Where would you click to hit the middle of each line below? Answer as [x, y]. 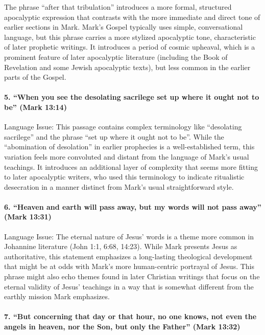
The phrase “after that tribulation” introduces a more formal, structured [118, 7]
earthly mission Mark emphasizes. [57, 296]
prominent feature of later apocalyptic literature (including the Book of [116, 57]
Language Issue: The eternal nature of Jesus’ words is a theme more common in [129, 236]
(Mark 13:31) [28, 217]
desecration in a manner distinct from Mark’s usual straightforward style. [119, 186]
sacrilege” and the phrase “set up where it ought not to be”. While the [114, 136]
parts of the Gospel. [35, 77]
